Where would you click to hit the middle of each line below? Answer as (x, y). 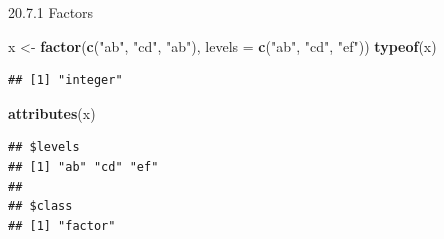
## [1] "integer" (65, 80)
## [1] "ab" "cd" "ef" (83, 166)
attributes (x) (52, 112)
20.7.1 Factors (51, 12)
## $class (40, 206)
